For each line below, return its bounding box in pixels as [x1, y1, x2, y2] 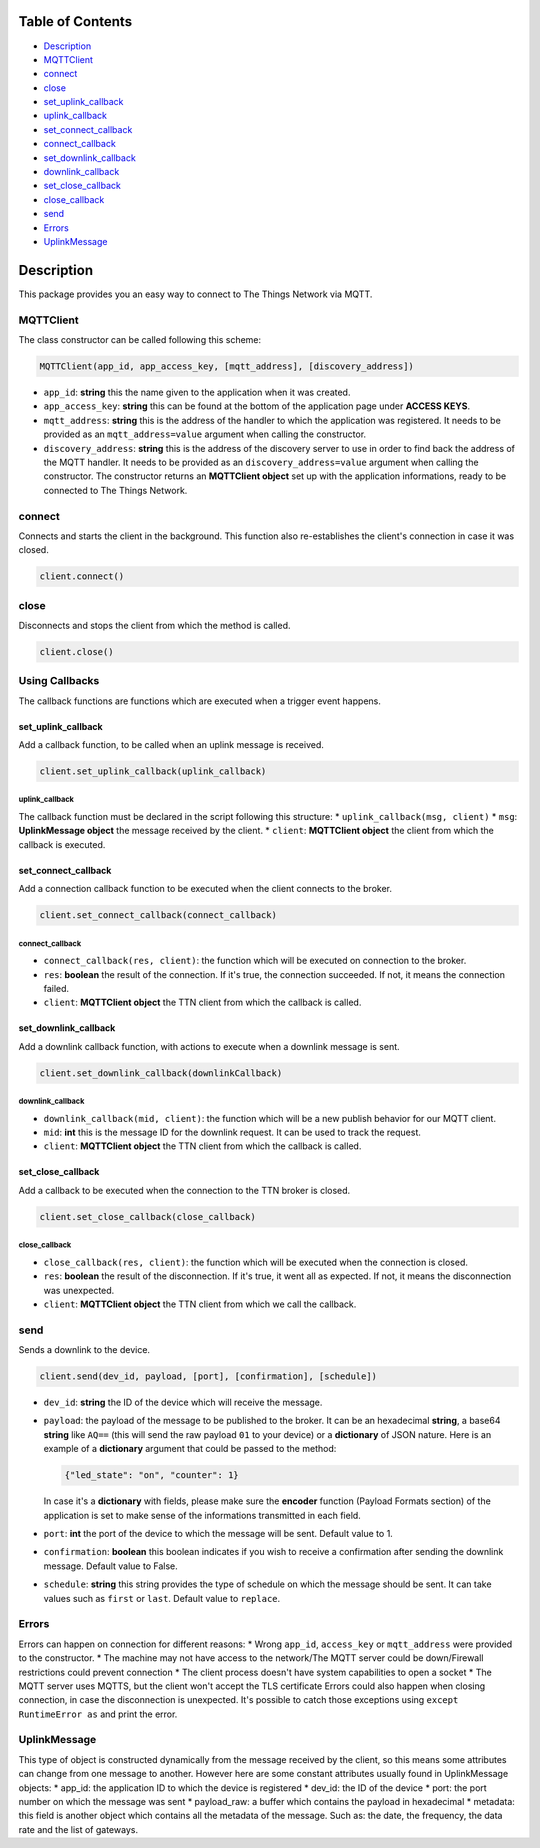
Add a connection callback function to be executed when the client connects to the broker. [18, 883, 393, 895]
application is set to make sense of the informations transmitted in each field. [43, 1509, 362, 1521]
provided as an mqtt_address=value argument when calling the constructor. [43, 428, 367, 440]
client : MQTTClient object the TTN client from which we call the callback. [43, 1298, 357, 1310]
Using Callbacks [18, 674, 100, 688]
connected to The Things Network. [43, 484, 188, 496]
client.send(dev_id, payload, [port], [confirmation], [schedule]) [39, 1371, 378, 1382]
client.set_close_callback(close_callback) [39, 1211, 257, 1222]
